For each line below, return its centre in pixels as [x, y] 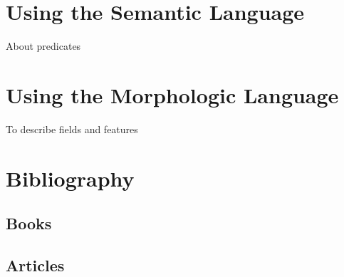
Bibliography [70, 178]
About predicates [43, 46]
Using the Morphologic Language [172, 94]
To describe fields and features [72, 129]
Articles [35, 265]
